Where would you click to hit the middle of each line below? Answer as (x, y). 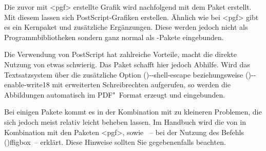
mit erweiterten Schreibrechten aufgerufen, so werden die (141, 84)
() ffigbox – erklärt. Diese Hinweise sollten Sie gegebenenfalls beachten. (115, 142)
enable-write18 (27, 84)
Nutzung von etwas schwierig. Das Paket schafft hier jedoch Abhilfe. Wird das (127, 64)
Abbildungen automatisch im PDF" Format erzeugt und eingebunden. (115, 94)
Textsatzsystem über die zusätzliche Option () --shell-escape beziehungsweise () (128, 74)
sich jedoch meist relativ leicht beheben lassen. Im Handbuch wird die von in (125, 121)
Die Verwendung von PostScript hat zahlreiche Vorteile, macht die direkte (120, 54)
